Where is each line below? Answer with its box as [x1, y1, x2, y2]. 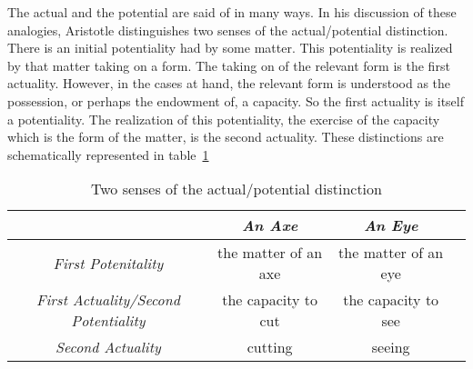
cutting [247, 336, 293, 358]
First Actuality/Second [35, 289, 180, 311]
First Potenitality [53, 252, 164, 274]
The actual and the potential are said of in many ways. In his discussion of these [7, 3, 457, 21]
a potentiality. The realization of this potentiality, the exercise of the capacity [7, 109, 440, 128]
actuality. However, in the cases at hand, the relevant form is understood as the [7, 74, 451, 93]
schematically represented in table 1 [7, 145, 209, 164]
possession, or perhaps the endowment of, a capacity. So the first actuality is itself [7, 91, 464, 110]
